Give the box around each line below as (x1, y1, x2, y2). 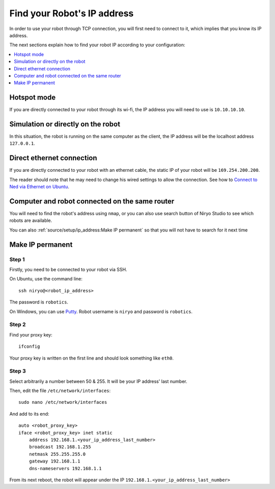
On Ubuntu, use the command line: (9, 276, 82, 282)
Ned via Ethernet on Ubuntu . (9, 184, 70, 190)
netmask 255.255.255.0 (29, 451, 86, 457)
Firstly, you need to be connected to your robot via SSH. (9, 267, 127, 273)
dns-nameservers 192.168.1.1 (29, 466, 102, 471)
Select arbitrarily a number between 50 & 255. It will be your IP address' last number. (9, 378, 187, 384)
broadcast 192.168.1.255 (29, 444, 91, 450)
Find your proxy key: (9, 331, 53, 338)
